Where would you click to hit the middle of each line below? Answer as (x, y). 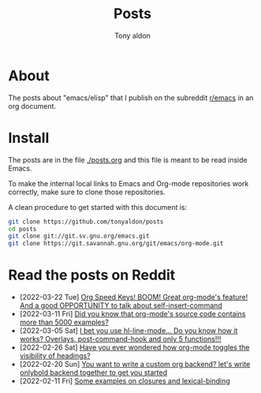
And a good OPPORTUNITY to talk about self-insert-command (121, 305)
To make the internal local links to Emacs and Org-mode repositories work (129, 183)
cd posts (22, 229)
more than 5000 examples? (64, 322)
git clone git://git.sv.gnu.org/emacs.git (79, 236)
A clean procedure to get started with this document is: (98, 207)
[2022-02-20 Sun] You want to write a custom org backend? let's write (135, 365)
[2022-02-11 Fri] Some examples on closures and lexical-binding (125, 381)
